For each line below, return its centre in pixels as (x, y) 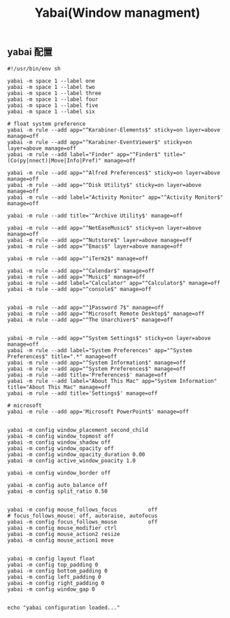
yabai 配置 (30, 52)
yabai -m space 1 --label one (51, 81)
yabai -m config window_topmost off (60, 436)
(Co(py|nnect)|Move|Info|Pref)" (54, 160)
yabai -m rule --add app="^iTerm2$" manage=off (78, 258)
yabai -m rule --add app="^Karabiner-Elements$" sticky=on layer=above (114, 130)
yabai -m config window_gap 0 (51, 589)
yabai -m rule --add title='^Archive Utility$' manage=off (95, 216)
